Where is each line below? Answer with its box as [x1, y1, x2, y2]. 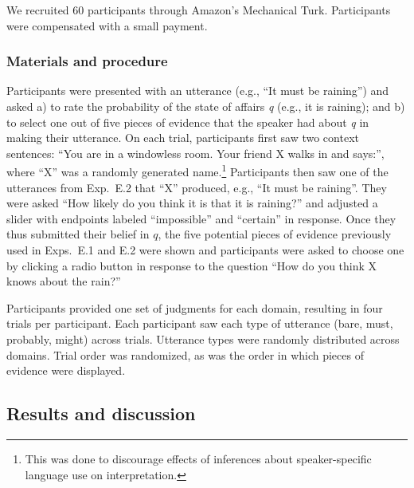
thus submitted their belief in [6, 226, 150, 242]
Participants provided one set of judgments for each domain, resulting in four [6, 299, 383, 316]
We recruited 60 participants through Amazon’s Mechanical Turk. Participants [6, 2, 391, 18]
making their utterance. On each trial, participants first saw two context [6, 129, 359, 146]
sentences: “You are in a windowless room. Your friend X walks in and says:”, [6, 144, 385, 161]
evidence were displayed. [6, 362, 126, 379]
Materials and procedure [6, 51, 168, 71]
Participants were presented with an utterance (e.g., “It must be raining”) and [6, 82, 389, 99]
